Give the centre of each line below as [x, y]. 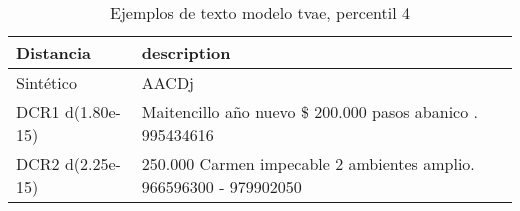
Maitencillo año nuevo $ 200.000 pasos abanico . [309, 111]
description [186, 52]
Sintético [46, 82]
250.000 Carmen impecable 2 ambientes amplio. [308, 163]
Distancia [54, 52]
